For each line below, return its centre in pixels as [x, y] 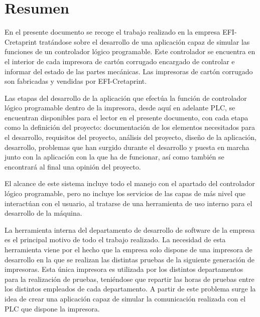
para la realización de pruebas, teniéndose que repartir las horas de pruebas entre [129, 279]
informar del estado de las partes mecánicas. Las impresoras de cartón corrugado [129, 71]
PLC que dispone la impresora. [52, 308]
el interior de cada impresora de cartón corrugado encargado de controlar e [120, 61]
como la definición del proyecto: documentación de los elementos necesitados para [130, 127]
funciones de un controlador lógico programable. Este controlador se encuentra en [130, 51]
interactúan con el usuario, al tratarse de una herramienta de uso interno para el [128, 203]
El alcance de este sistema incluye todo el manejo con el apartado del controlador [130, 183]
